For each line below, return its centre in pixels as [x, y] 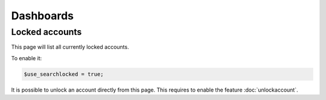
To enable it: [27, 58]
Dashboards [42, 16]
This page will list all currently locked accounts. [70, 47]
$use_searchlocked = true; [64, 74]
